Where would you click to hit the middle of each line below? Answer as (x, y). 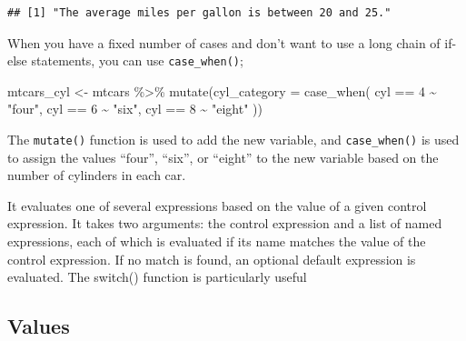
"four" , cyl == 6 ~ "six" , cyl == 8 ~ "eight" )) (135, 109)
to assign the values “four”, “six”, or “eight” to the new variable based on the (223, 157)
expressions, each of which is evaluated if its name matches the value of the (217, 241)
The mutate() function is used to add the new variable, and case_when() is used (233, 140)
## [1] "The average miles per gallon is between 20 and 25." (199, 13)
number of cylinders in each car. (97, 175)
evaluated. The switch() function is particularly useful (157, 277)
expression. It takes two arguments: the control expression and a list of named (225, 223)
